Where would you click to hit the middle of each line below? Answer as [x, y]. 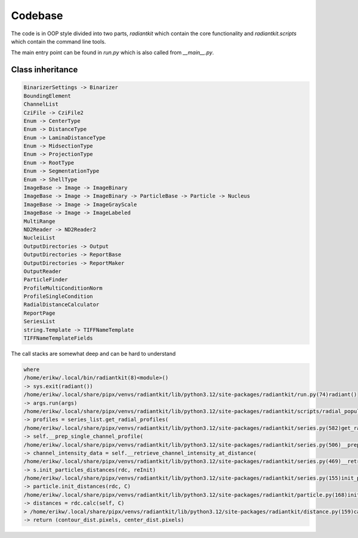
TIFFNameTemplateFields [58, 338]
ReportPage [39, 313]
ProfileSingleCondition [58, 296]
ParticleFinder [46, 280]
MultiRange [39, 221]
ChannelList [41, 104]
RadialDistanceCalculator [61, 305]
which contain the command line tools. [58, 41]
